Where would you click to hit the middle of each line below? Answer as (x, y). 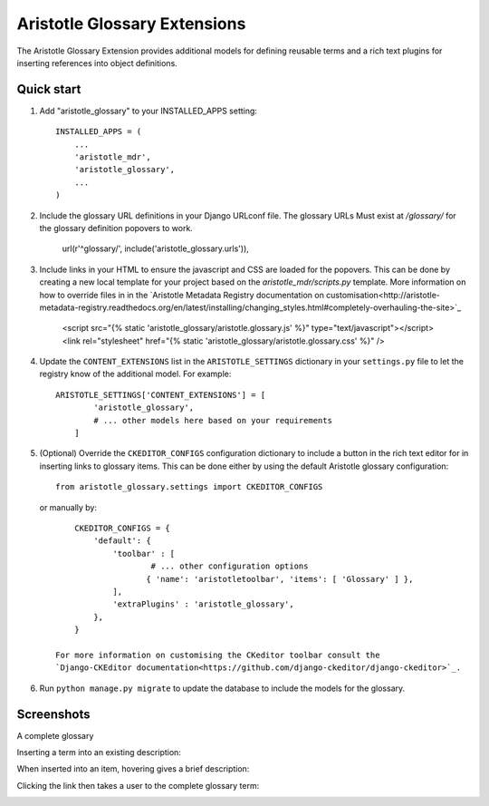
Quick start (49, 89)
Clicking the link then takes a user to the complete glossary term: (138, 785)
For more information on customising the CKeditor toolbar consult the (218, 655)
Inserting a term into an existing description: (99, 752)
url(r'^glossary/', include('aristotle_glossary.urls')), (155, 248)
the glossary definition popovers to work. (116, 228)
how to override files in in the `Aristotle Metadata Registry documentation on (182, 295)
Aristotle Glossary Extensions (131, 24)
